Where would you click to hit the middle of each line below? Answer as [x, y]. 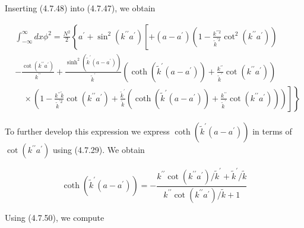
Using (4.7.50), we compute [55, 217]
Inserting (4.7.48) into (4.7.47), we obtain [80, 8]
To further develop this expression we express [87, 131]
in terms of [272, 131]
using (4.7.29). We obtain [99, 149]
